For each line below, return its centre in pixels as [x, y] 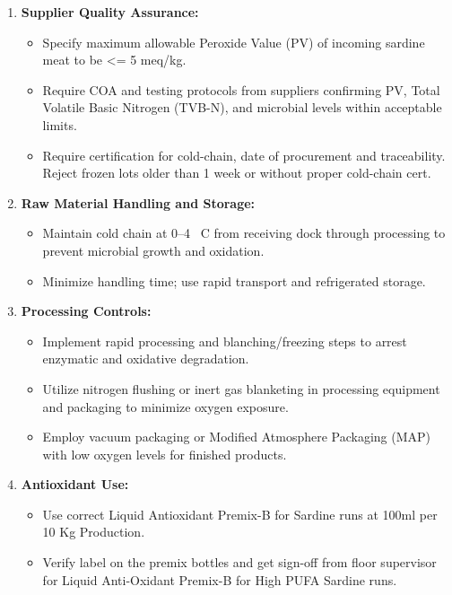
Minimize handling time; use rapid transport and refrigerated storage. [234, 280]
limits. [60, 124]
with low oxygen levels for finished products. [165, 454]
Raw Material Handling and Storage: [138, 202]
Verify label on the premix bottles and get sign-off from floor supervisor [239, 562]
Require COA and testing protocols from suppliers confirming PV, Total [241, 89]
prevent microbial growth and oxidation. [153, 250]
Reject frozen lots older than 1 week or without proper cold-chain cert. [237, 173]
